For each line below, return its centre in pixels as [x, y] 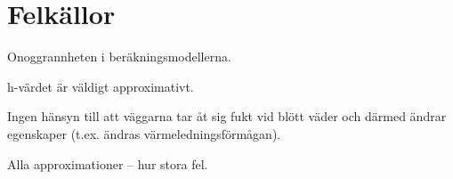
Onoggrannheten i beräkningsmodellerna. [119, 57]
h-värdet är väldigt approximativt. [101, 86]
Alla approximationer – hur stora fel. [108, 163]
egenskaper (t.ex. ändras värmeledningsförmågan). [144, 133]
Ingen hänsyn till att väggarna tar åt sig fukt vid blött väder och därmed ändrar [227, 116]
